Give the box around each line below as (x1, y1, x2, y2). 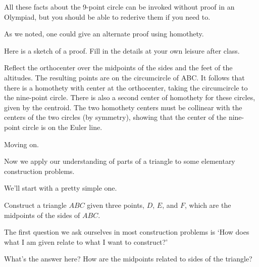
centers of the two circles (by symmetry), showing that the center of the (4, 112, 227, 122)
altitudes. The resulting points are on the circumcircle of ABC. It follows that (4, 72, 245, 82)
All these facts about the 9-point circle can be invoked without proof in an (4, 2, 235, 12)
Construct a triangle (4, 199, 67, 210)
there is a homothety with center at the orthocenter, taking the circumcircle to (4, 82, 248, 93)
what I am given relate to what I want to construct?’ (4, 236, 168, 247)
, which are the (184, 199, 231, 210)
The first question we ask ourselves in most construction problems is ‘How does (4, 227, 249, 237)
